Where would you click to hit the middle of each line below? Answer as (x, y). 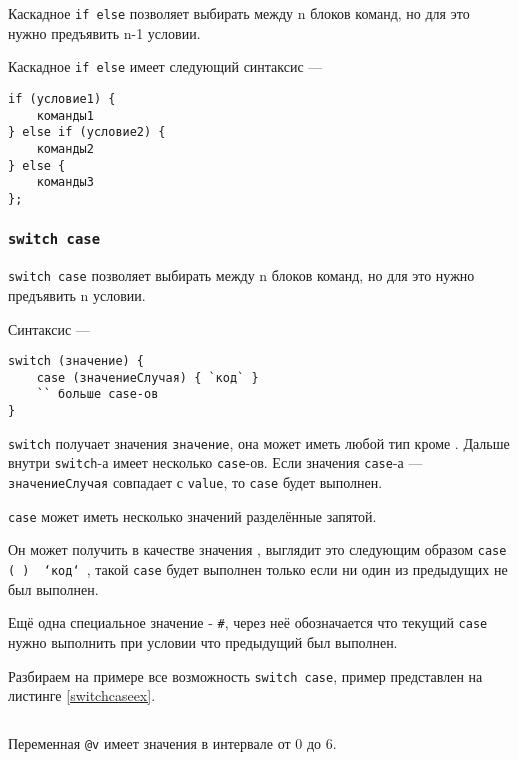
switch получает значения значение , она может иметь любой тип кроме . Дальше (259, 442)
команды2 (65, 148)
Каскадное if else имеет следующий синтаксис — (165, 66)
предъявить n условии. (77, 294)
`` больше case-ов (97, 394)
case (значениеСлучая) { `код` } (147, 377)
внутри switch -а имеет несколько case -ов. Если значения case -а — (215, 462)
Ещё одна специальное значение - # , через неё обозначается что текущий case (248, 622)
